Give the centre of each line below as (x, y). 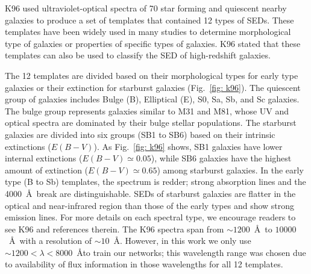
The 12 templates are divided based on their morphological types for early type (152, 75)
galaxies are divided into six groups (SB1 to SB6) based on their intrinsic (140, 134)
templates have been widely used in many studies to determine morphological (148, 32)
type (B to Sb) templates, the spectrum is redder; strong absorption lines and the (155, 182)
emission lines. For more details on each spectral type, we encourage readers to (150, 217)
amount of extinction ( (47, 170)
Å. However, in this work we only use (182, 241)
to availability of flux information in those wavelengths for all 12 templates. (144, 264)
